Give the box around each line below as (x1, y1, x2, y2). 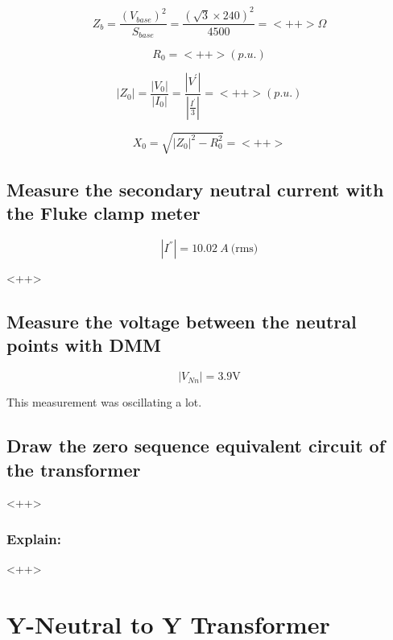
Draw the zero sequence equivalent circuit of (6, 433, 386, 458)
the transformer (6, 456, 141, 481)
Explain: (6, 528, 62, 548)
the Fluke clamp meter (6, 200, 201, 225)
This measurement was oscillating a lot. (6, 394, 202, 411)
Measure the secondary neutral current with (6, 176, 384, 201)
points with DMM (6, 332, 161, 357)
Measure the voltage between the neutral (6, 308, 357, 333)
